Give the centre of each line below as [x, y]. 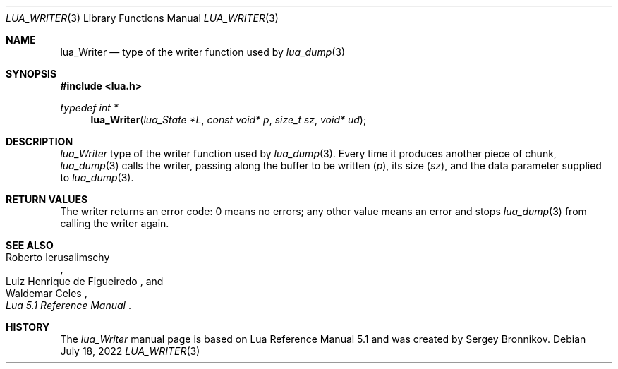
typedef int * [89, 108]
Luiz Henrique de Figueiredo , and [85, 281]
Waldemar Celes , [47, 293]
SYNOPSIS [31, 74]
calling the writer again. [115, 223]
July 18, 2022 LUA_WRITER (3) [130, 351]
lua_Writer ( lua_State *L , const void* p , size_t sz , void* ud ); [229, 120]
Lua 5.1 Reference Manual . [68, 305]
